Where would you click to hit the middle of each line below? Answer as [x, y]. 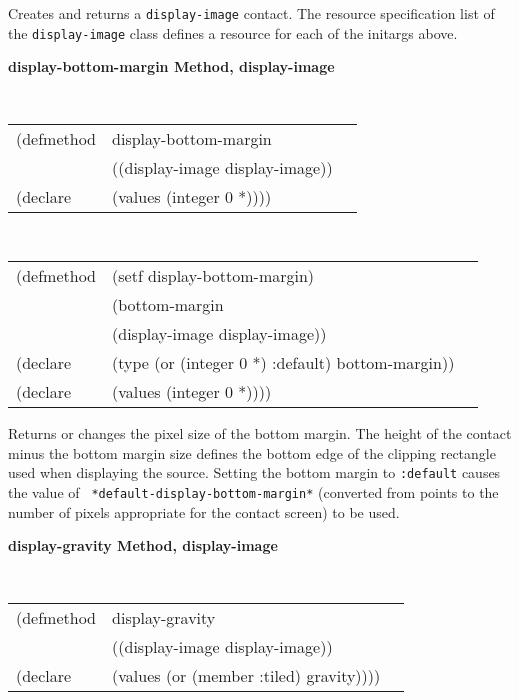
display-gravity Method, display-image [143, 545]
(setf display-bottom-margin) [213, 276]
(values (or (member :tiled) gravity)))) [246, 675]
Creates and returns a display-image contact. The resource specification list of [251, 13]
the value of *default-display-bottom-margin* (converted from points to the [253, 492]
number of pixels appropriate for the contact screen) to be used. [204, 511]
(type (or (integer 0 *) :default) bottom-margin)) [283, 363]
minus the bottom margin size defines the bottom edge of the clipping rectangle [252, 452]
